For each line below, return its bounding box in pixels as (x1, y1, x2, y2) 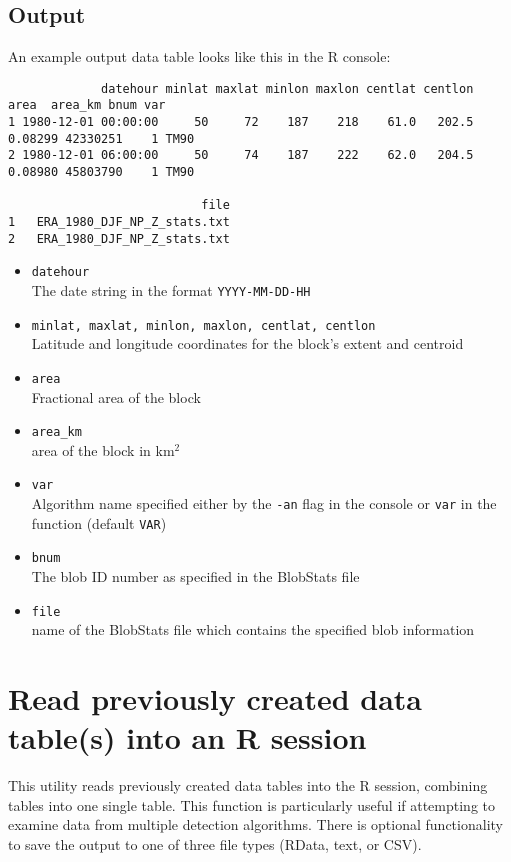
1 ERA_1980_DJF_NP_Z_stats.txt (8, 215, 230, 230)
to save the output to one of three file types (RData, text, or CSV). (8, 833, 422, 854)
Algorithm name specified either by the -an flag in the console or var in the (31, 493, 497, 514)
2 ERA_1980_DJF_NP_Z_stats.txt (8, 231, 230, 246)
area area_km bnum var (8, 98, 166, 113)
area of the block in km (31, 439, 175, 460)
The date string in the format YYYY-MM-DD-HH (31, 280, 311, 301)
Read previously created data (8, 678, 422, 719)
